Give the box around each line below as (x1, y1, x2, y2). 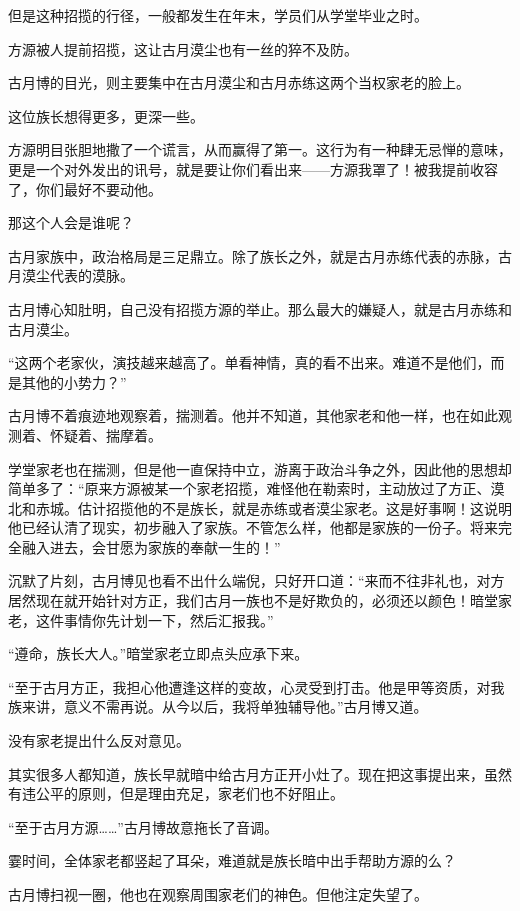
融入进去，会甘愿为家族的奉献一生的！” (21, 536, 281, 557)
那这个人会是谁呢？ (8, 212, 134, 233)
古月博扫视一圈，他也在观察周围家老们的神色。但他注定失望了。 (8, 884, 428, 904)
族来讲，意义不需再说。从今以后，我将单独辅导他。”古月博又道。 (8, 696, 428, 717)
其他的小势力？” (21, 371, 127, 392)
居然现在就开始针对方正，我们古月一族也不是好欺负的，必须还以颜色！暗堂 (8, 590, 498, 611)
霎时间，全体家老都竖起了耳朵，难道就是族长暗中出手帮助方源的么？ (8, 850, 456, 871)
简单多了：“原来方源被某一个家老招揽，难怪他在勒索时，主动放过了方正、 (8, 478, 491, 499)
